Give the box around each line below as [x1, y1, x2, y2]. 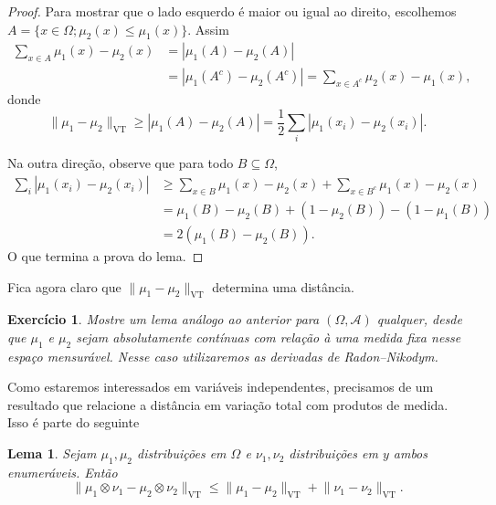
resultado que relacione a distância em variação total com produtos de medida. [7, 395, 449, 414]
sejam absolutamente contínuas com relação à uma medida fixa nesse [76, 327, 461, 346]
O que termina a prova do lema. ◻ [7, 246, 204, 265]
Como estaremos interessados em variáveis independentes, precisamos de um [7, 377, 434, 396]
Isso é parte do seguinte [7, 413, 140, 432]
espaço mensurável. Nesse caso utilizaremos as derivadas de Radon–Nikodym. [7, 346, 438, 365]
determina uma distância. [212, 277, 354, 296]
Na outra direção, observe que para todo [7, 153, 234, 173]
